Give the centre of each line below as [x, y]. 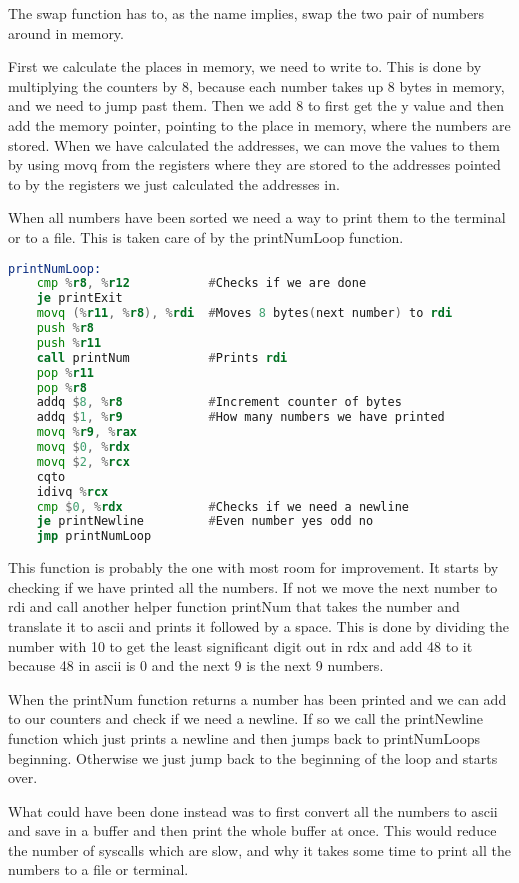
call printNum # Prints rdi [162, 357]
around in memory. [66, 32]
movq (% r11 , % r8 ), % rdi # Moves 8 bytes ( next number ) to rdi [244, 313]
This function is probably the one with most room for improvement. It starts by [253, 567]
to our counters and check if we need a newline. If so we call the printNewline [246, 718]
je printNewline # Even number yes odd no [205, 521]
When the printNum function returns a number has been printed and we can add [257, 698]
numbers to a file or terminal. [98, 869]
